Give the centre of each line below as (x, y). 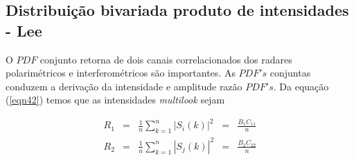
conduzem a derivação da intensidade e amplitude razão (124, 86)
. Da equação (301, 86)
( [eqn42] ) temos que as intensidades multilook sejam (115, 100)
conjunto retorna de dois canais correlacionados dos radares (166, 59)
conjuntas (290, 73)
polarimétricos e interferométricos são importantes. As (121, 73)
